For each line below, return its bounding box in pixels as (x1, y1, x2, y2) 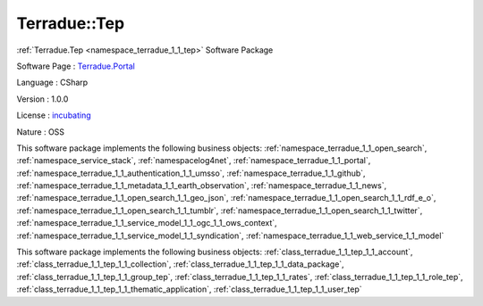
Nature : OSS (16, 126, 65, 137)
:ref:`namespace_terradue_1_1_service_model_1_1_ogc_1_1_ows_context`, (16, 218, 277, 228)
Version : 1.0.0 (16, 94, 69, 104)
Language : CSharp (16, 77, 89, 88)
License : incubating (16, 110, 91, 120)
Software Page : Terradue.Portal (16, 61, 136, 71)
